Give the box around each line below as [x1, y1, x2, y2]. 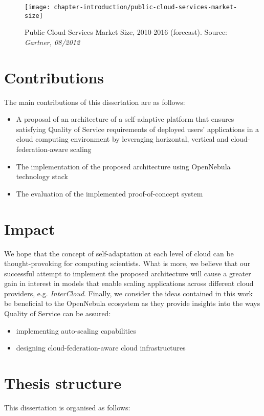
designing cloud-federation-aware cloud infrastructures [16, 342, 186, 353]
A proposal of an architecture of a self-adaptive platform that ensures [16, 114, 234, 124]
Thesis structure [4, 373, 122, 393]
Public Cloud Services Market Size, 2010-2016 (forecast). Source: [25, 27, 228, 37]
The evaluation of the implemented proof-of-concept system [16, 188, 203, 199]
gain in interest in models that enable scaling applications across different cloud [4, 278, 254, 289]
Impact [4, 218, 55, 239]
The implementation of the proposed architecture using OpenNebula [16, 161, 231, 171]
